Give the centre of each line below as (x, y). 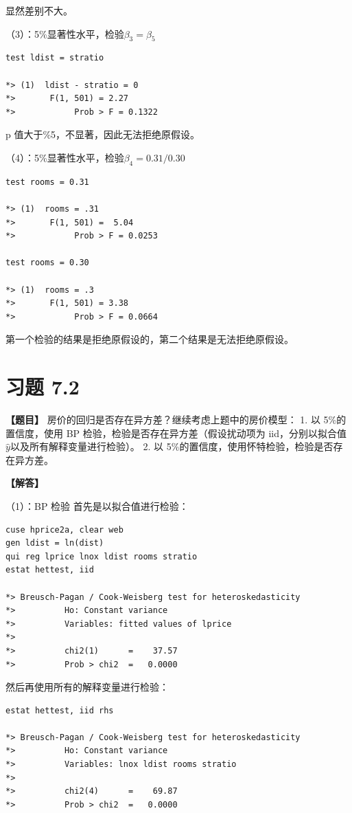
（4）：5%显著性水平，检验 (65, 157)
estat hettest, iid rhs (60, 710)
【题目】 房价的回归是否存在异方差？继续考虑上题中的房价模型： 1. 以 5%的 (176, 419)
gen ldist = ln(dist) (55, 543)
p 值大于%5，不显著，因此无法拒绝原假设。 (103, 134)
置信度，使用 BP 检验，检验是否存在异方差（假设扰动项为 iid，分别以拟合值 (176, 433)
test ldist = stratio (55, 58)
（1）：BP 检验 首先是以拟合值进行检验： (97, 505)
